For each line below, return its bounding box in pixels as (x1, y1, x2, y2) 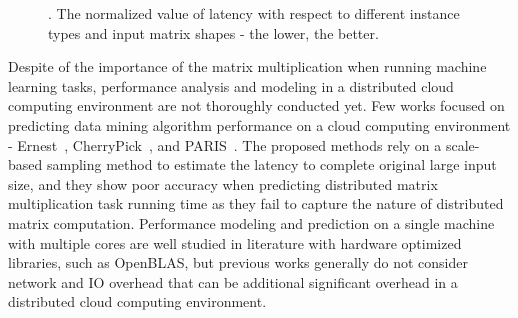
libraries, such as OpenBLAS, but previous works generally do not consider (8, 252, 468, 273)
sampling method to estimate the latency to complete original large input (46, 154, 497, 175)
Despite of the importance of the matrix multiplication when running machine (8, 56, 487, 77)
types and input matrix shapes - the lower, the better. (48, 22, 379, 43)
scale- (445, 134, 480, 155)
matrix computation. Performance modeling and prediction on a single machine (8, 212, 495, 233)
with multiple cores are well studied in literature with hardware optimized (8, 232, 462, 253)
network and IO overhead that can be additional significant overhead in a (8, 271, 458, 292)
